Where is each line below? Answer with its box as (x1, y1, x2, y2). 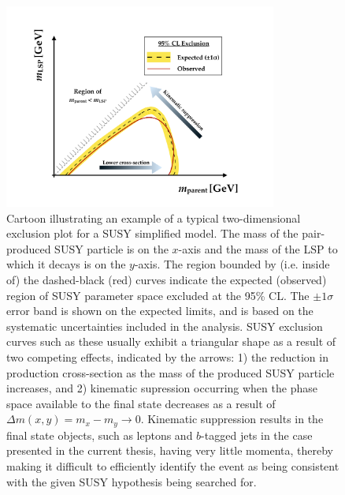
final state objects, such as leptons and (6, 426, 193, 443)
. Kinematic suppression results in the (140, 411, 324, 427)
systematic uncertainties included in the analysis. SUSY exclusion (6, 317, 323, 334)
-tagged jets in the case (201, 426, 313, 443)
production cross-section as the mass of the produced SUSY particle (6, 364, 335, 381)
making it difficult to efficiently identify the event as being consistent (6, 458, 339, 474)
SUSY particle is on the (54, 240, 169, 257)
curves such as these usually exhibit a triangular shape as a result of (6, 333, 336, 350)
